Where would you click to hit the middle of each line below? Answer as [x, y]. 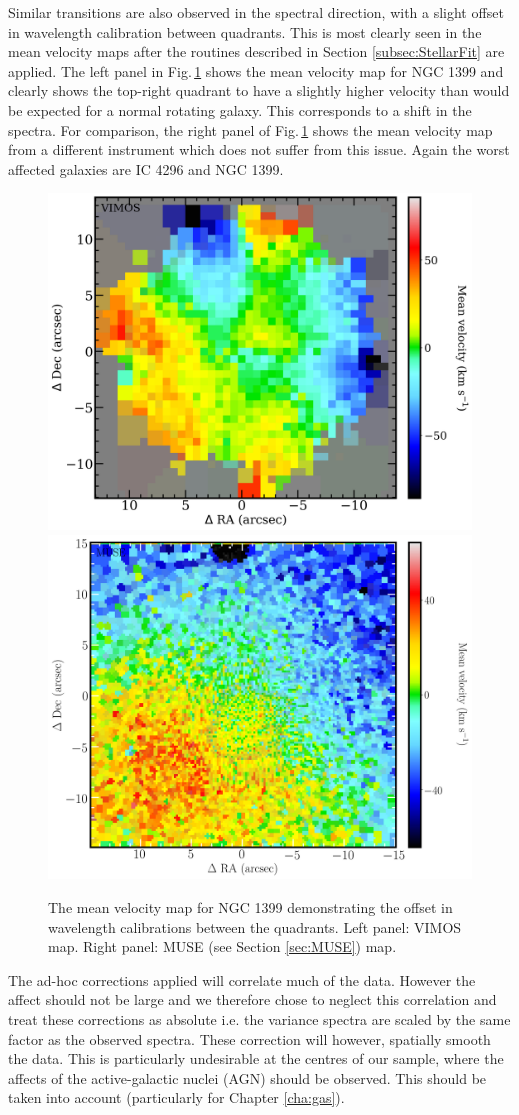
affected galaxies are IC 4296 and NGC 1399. [146, 168]
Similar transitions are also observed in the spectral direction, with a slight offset [256, 12]
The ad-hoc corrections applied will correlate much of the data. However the [242, 979]
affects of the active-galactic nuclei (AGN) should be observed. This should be [247, 1077]
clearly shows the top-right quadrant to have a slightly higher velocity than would [259, 90]
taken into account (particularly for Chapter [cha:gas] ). [176, 1097]
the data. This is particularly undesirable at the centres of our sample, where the [256, 1058]
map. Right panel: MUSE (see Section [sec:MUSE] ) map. [222, 946]
